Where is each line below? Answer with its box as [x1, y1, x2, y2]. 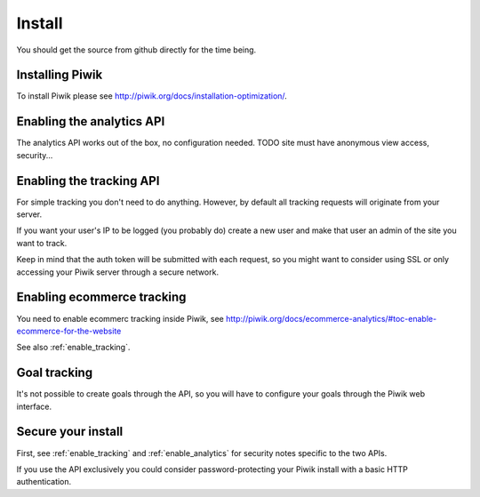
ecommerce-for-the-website [16, 325, 122, 336]
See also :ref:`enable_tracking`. [16, 342, 131, 353]
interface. [16, 401, 52, 412]
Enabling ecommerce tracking [16, 290, 187, 305]
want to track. [16, 237, 68, 248]
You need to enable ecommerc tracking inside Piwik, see [16, 313, 224, 324]
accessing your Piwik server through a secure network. [16, 267, 220, 277]
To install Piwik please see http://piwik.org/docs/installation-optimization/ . [16, 91, 288, 101]
